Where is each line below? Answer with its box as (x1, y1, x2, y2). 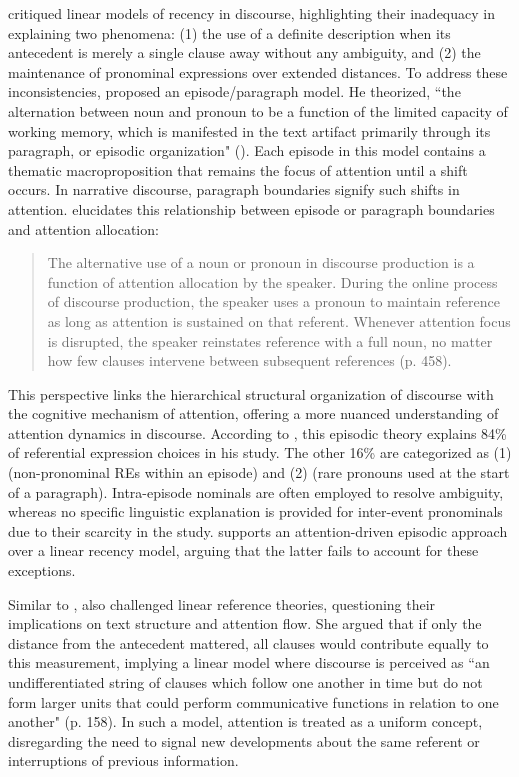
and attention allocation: (8, 218, 159, 239)
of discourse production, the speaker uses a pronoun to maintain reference (47, 291, 500, 312)
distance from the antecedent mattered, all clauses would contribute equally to (8, 632, 489, 653)
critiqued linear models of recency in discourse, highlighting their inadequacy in (8, 3, 495, 23)
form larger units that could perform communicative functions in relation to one (8, 691, 499, 712)
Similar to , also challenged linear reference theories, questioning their (8, 593, 436, 614)
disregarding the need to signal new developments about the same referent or (8, 730, 480, 751)
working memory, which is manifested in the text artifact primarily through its (8, 120, 491, 141)
